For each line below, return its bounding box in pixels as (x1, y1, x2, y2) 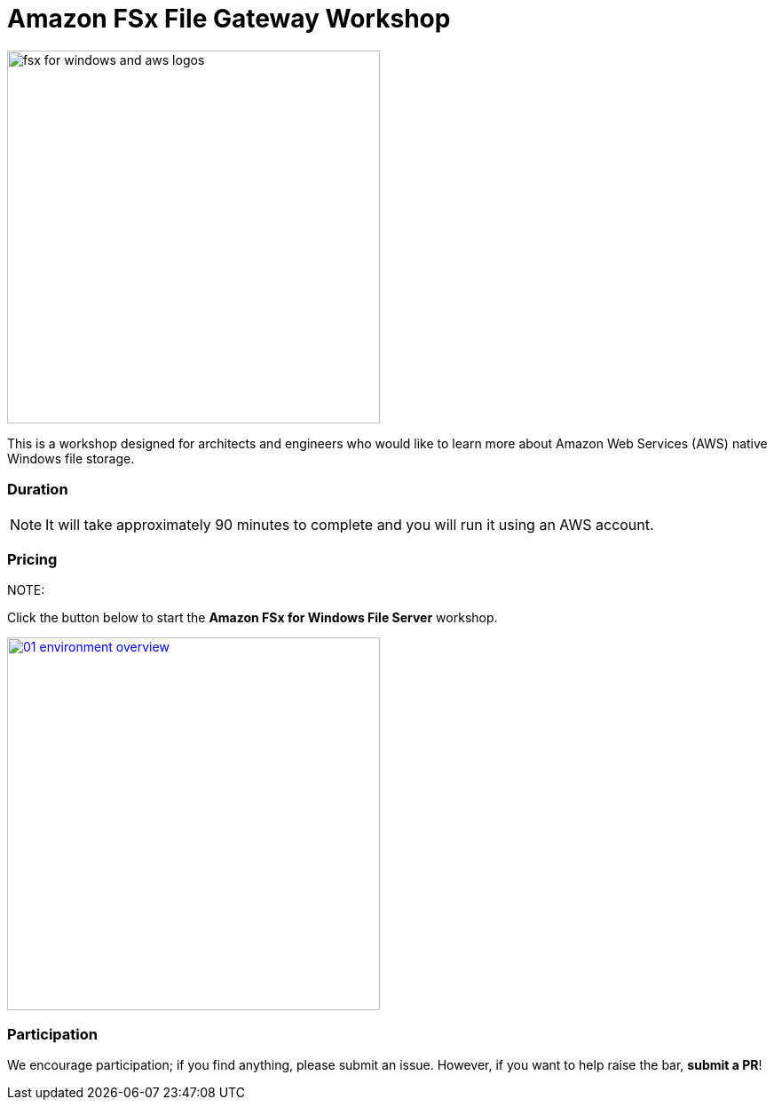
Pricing (7, 550, 58, 568)
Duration (7, 480, 68, 499)
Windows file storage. (7, 450, 135, 466)
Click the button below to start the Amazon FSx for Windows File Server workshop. (7, 610, 498, 626)
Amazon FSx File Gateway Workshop (7, 4, 451, 34)
